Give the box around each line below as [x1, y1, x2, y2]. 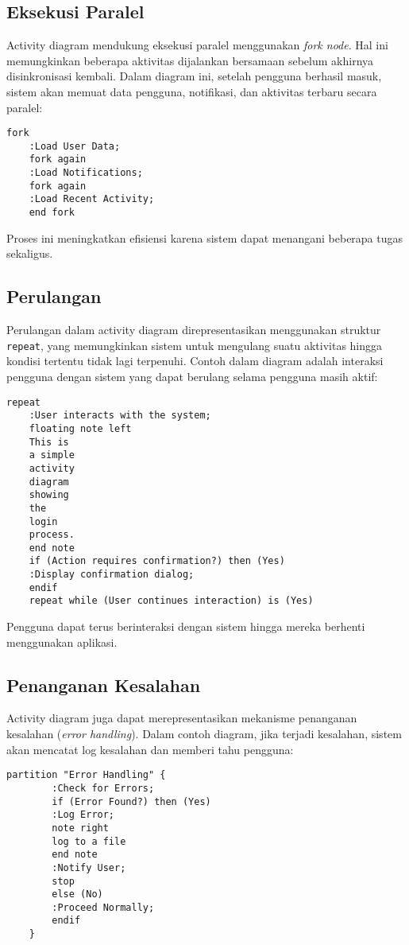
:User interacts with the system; [29, 410, 211, 422]
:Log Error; [52, 809, 115, 821]
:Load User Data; [29, 140, 121, 152]
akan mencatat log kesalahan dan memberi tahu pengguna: [6, 741, 294, 757]
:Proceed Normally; [52, 901, 155, 913]
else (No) [52, 889, 103, 900]
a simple [29, 449, 75, 461]
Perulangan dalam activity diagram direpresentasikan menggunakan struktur [6, 321, 381, 338]
